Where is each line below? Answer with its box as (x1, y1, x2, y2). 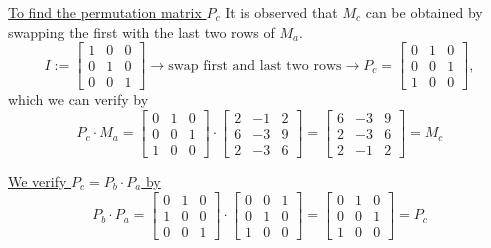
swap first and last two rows (168, 58, 342, 73)
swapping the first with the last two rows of (8, 21, 275, 42)
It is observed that (225, 2, 338, 22)
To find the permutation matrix (8, 2, 202, 22)
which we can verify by (8, 89, 149, 110)
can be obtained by (365, 2, 483, 22)
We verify (8, 170, 67, 191)
